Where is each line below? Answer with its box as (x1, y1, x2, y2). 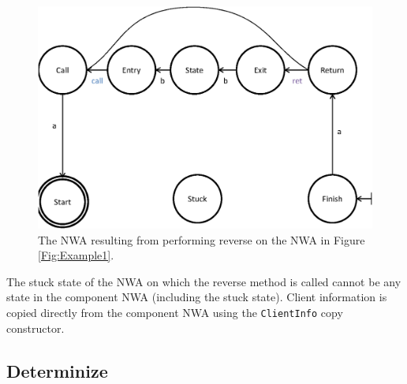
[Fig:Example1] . (38, 247, 114, 263)
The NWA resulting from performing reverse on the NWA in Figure (38, 231, 365, 248)
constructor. (6, 319, 65, 336)
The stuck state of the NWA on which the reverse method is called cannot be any (6, 273, 401, 289)
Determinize (6, 358, 108, 382)
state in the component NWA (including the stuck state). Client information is (6, 289, 387, 305)
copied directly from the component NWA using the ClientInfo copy (6, 304, 343, 320)
